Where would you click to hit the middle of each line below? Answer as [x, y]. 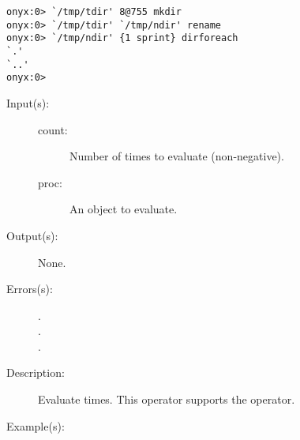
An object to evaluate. [124, 209]
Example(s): [36, 425]
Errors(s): [30, 289]
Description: [36, 372]
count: [53, 129]
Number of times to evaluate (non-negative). [177, 156]
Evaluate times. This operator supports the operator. [167, 399]
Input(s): [28, 102]
